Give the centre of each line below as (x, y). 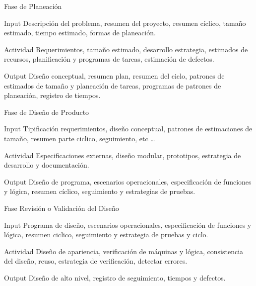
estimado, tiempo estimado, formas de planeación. (80, 33)
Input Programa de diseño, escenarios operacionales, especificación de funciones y (128, 225)
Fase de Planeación (33, 6)
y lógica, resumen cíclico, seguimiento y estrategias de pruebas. (100, 191)
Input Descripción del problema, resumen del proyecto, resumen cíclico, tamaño (125, 23)
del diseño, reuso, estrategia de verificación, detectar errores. (96, 261)
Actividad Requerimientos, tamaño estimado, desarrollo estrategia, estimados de (126, 49)
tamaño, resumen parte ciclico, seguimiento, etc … (80, 138)
